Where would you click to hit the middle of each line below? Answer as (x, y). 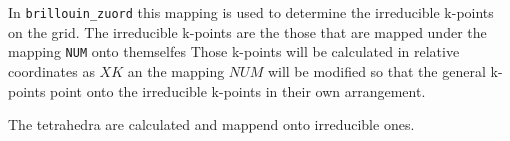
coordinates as (51, 70)
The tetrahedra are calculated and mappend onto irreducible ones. (211, 124)
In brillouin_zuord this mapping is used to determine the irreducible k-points (251, 12)
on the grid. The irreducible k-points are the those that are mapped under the (247, 31)
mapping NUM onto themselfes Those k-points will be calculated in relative (234, 51)
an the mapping (176, 70)
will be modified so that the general (376, 70)
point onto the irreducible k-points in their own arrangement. (238, 90)
